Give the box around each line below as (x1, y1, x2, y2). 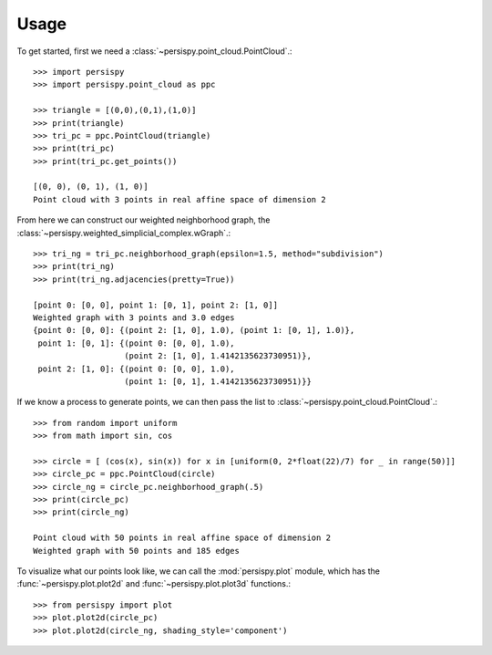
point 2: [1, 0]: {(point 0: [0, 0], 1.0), (37, 363, 236, 374)
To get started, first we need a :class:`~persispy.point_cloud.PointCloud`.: (16, 46, 292, 57)
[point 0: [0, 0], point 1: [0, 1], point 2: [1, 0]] (33, 299, 278, 310)
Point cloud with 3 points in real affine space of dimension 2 (33, 194, 327, 204)
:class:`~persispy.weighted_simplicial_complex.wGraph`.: (16, 227, 231, 238)
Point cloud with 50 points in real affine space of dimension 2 (33, 533, 332, 543)
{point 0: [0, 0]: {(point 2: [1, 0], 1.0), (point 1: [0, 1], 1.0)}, (33, 325, 355, 336)
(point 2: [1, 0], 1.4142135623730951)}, (124, 351, 312, 361)
